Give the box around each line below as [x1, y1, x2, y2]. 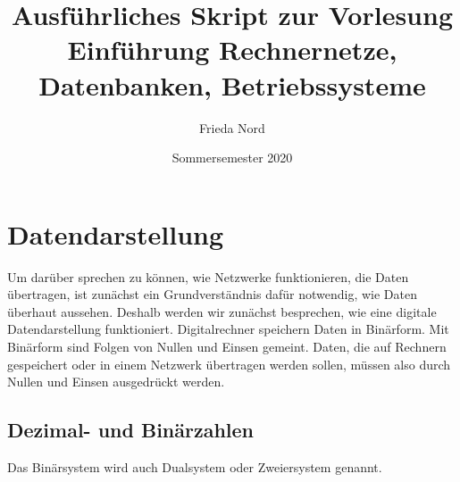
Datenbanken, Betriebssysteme [38, 66, 426, 103]
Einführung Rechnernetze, [67, 31, 397, 68]
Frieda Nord [199, 118, 265, 137]
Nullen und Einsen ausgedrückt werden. [7, 372, 225, 391]
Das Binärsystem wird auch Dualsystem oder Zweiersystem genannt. [7, 457, 382, 476]
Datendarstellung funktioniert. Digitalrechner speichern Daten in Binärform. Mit [7, 320, 449, 338]
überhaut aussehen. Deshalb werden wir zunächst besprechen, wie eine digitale [7, 302, 437, 320]
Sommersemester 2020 [171, 148, 293, 167]
